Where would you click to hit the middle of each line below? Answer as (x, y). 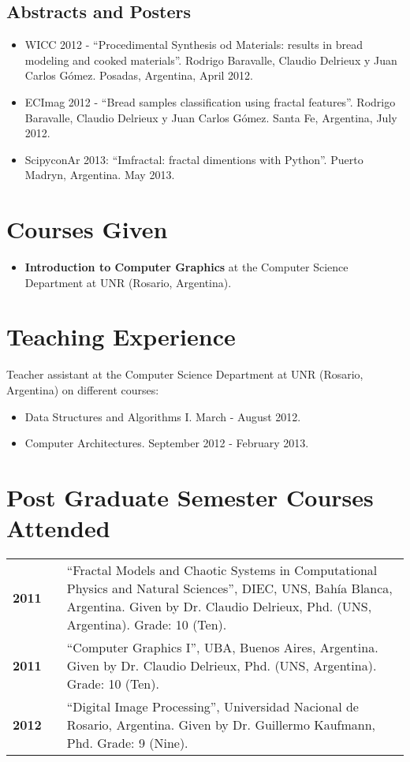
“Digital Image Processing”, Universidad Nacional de (212, 707)
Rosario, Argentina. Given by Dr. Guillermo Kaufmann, (221, 725)
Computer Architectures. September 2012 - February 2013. (167, 443)
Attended (58, 528)
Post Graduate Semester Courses (190, 497)
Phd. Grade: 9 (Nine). (127, 743)
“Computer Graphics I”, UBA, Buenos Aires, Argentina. (222, 648)
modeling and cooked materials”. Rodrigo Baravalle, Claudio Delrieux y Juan (211, 60)
